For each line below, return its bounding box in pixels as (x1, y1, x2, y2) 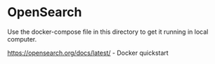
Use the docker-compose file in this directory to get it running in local (7, 27, 209, 36)
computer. (7, 34, 37, 43)
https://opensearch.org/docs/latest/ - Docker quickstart (7, 49, 169, 57)
